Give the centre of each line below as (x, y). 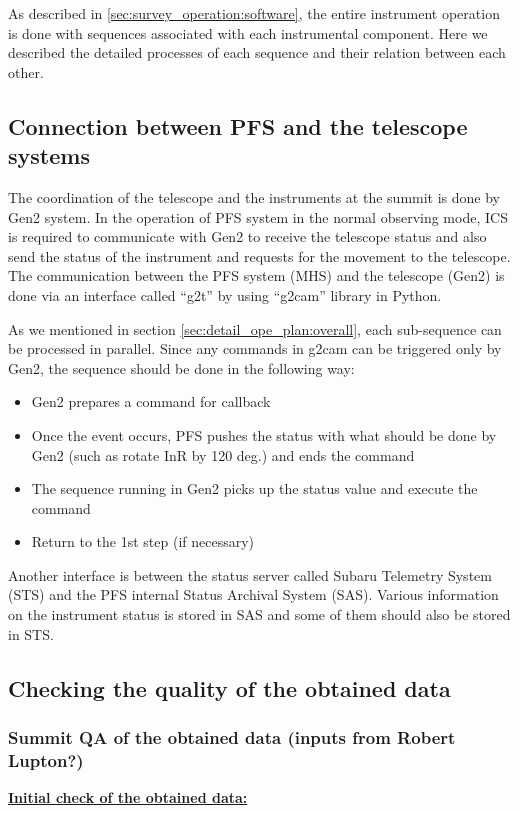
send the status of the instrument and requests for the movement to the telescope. (259, 255)
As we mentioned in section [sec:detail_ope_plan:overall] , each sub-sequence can (255, 328)
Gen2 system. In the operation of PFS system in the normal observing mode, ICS (258, 216)
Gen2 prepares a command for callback (151, 401)
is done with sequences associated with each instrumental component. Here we (248, 32)
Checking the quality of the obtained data (229, 687)
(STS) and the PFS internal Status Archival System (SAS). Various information (253, 594)
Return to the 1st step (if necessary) (143, 541)
